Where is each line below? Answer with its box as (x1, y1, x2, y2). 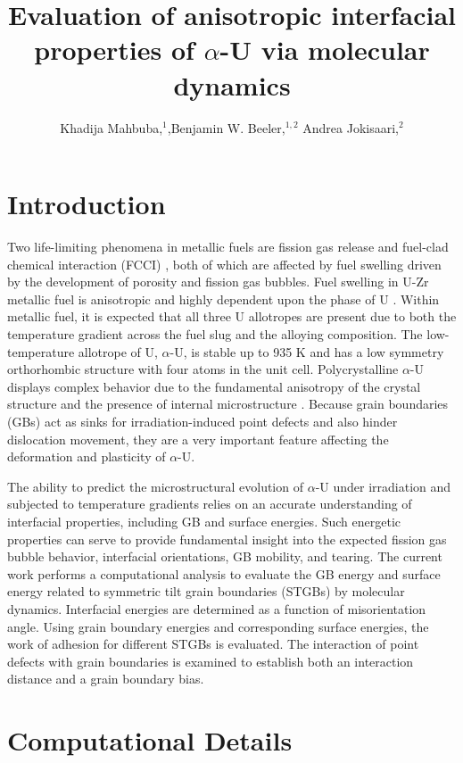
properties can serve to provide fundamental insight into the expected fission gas (7, 529, 447, 548)
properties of (34, 31, 194, 68)
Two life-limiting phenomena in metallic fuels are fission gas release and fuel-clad (7, 237, 449, 256)
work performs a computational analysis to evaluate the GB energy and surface (7, 564, 441, 583)
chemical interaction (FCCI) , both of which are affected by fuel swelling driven (7, 254, 442, 273)
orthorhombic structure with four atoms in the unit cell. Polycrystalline (7, 360, 399, 378)
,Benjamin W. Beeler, (167, 118, 285, 137)
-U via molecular (219, 31, 430, 68)
